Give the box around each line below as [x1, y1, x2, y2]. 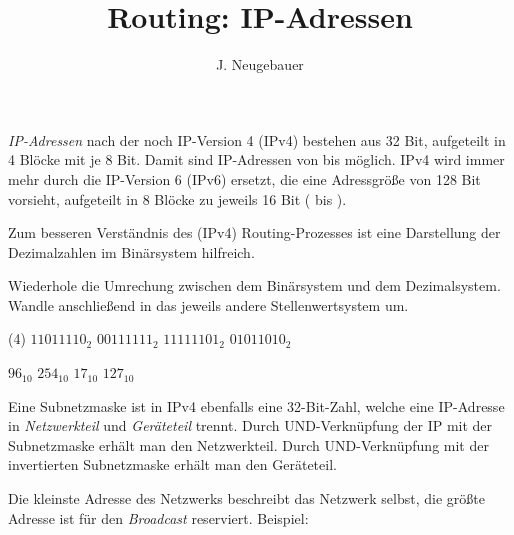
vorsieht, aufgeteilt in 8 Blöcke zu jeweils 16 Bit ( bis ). [8, 188, 347, 209]
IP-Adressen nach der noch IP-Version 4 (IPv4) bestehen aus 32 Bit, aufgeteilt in [8, 129, 506, 150]
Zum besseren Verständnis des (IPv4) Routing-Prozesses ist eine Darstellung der [8, 222, 501, 243]
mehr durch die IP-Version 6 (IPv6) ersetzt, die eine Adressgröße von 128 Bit [8, 168, 481, 189]
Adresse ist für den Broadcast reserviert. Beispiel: [8, 507, 309, 528]
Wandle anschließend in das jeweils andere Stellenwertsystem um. [8, 294, 409, 315]
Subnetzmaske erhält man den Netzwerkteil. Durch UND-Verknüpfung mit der [8, 434, 489, 455]
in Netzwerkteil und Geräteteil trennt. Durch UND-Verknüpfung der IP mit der [8, 415, 493, 436]
